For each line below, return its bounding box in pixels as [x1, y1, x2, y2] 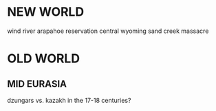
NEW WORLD [7, 4, 85, 20]
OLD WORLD [7, 51, 80, 66]
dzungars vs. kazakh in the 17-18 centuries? [7, 96, 131, 104]
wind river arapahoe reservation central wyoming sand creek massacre [7, 27, 209, 35]
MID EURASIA [7, 78, 67, 90]
